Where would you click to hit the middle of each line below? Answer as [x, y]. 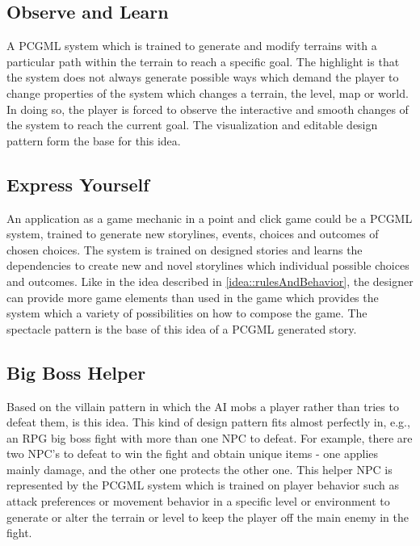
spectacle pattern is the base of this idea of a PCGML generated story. [182, 328]
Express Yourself [78, 184]
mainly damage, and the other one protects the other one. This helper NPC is [199, 469]
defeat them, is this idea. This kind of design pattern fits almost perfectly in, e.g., [208, 422]
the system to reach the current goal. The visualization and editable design [192, 125]
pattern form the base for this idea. [94, 140]
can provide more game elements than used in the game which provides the [193, 297]
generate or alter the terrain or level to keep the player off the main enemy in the [208, 517]
